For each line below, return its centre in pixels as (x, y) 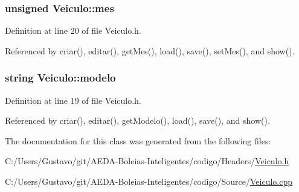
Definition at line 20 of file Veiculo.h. (73, 30)
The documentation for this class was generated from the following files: (138, 140)
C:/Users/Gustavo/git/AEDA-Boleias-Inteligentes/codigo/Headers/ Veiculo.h (147, 161)
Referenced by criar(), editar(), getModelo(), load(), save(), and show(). (137, 120)
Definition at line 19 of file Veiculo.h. (73, 100)
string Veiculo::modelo (60, 78)
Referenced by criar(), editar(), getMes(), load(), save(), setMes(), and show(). (150, 50)
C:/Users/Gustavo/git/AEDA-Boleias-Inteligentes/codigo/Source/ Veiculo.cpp (149, 181)
